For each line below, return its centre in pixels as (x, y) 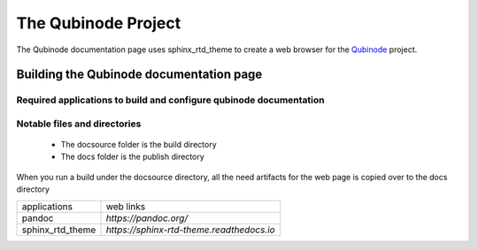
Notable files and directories (79, 124)
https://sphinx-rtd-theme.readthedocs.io (190, 230)
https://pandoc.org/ (147, 218)
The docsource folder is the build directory (139, 145)
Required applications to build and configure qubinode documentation (170, 100)
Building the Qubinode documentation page (139, 75)
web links (126, 206)
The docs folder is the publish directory (133, 157)
